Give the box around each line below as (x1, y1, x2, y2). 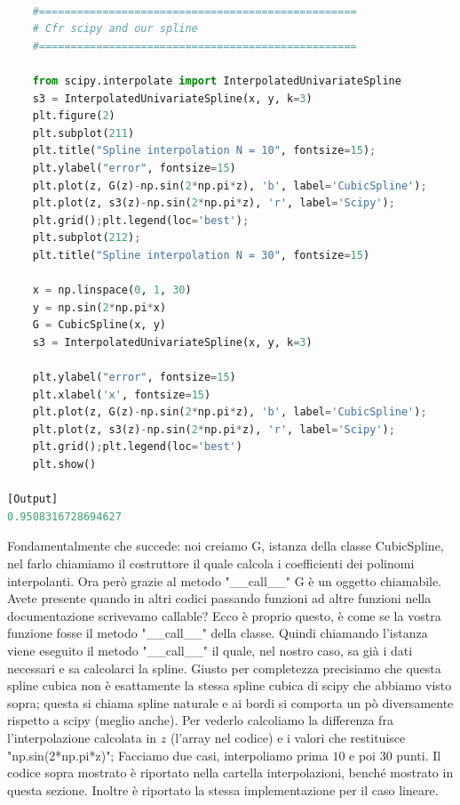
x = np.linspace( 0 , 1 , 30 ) (32, 284, 192, 297)
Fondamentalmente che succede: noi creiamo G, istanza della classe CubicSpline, (7, 536, 444, 555)
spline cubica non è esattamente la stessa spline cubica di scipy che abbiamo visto (7, 676, 452, 695)
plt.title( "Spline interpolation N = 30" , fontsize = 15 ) (32, 248, 370, 262)
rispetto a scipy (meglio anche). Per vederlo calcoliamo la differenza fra (7, 711, 393, 729)
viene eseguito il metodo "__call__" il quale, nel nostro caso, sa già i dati (7, 640, 413, 659)
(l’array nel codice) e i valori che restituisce (170, 728, 406, 746)
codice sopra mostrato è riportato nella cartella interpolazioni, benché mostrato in (7, 763, 454, 782)
